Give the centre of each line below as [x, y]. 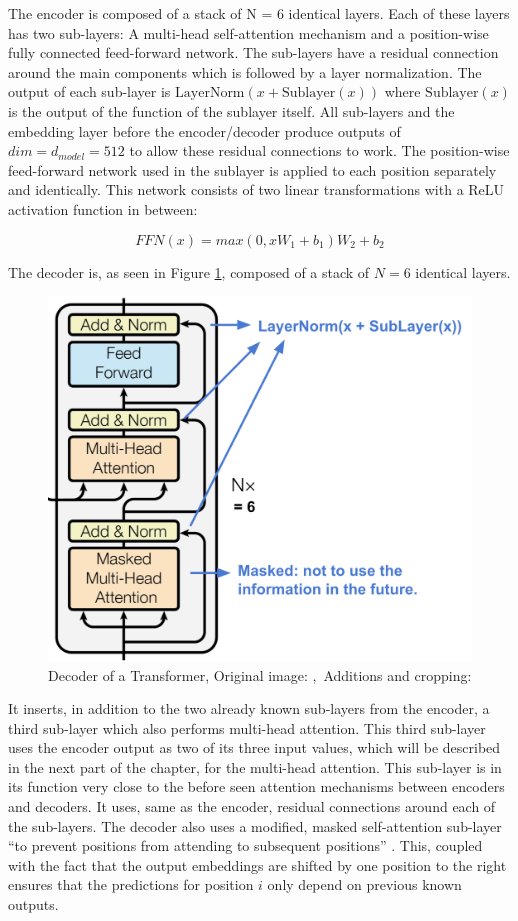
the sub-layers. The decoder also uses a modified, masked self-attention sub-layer [255, 825]
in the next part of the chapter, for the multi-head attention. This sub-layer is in [255, 766]
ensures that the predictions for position [131, 884]
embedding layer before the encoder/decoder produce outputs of [204, 130]
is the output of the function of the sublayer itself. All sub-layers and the [231, 110]
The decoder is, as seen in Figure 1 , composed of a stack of [189, 271]
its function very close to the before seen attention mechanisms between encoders [256, 786]
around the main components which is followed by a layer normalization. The [245, 71]
